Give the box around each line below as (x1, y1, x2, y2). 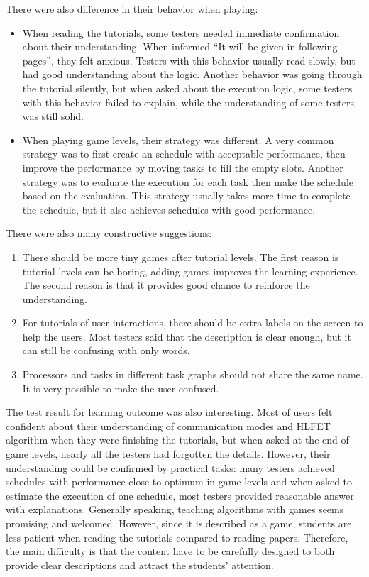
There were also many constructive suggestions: (6, 226, 212, 241)
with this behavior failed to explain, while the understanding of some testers (22, 94, 354, 109)
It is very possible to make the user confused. (22, 380, 219, 395)
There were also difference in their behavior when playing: (6, 1, 258, 16)
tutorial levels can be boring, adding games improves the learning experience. (22, 263, 358, 278)
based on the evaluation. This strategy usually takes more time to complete (22, 188, 351, 203)
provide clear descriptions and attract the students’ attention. (6, 557, 274, 572)
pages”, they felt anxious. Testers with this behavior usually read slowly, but (22, 53, 356, 67)
